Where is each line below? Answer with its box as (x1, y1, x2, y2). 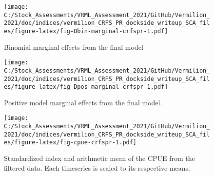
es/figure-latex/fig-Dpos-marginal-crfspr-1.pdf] (4, 83, 168, 91)
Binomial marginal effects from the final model (4, 41, 143, 52)
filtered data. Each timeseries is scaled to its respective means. (4, 162, 190, 173)
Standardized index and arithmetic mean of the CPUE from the (4, 153, 195, 163)
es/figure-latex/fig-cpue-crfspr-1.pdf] (4, 139, 137, 146)
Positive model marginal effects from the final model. (4, 97, 162, 107)
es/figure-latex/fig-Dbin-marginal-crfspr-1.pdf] (4, 27, 168, 35)
